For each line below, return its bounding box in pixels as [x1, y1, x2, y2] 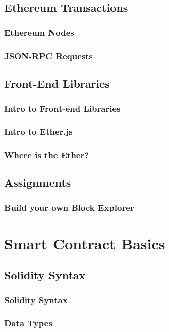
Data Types [4, 317, 52, 329]
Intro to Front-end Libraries [4, 102, 121, 115]
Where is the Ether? [4, 148, 89, 161]
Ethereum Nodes [4, 26, 74, 38]
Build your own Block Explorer [4, 201, 134, 214]
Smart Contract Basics [4, 232, 165, 253]
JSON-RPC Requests [4, 49, 93, 62]
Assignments [4, 175, 71, 191]
